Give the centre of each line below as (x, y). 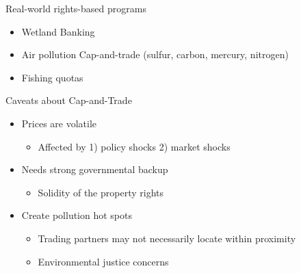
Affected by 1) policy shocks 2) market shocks (134, 146)
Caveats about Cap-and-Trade (69, 100)
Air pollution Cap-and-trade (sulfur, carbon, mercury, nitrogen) (155, 54)
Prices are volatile (59, 123)
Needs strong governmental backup (95, 169)
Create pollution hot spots (77, 215)
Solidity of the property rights (101, 192)
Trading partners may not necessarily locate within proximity (167, 238)
